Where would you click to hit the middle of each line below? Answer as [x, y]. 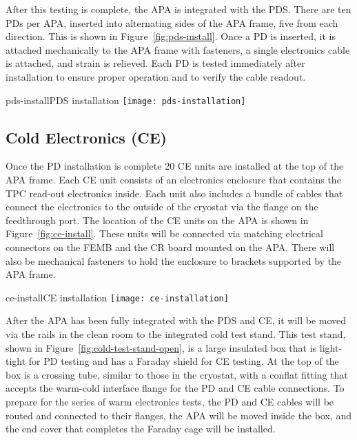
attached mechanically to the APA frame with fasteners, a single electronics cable [178, 49]
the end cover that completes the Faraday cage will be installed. [141, 429]
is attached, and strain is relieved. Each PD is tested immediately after [155, 63]
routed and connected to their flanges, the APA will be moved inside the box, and [179, 415]
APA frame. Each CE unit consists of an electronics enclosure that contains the [173, 180]
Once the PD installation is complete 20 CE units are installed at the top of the [175, 166]
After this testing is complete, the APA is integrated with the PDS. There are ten [178, 9]
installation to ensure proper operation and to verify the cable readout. [156, 76]
